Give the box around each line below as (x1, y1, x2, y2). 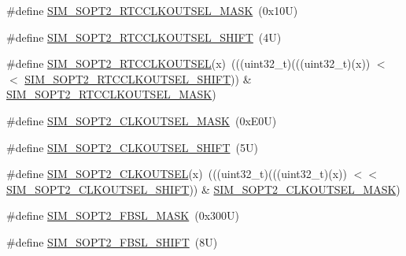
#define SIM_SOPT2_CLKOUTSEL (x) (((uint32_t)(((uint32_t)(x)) (6, 165, 347, 182)
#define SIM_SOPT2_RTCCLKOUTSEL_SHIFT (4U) (6, 28, 282, 45)
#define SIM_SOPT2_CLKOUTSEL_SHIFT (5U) (6, 139, 258, 155)
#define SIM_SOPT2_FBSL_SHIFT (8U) (6, 233, 218, 250)
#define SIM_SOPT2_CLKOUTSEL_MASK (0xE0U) (6, 112, 277, 128)
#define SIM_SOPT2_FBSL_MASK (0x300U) (6, 207, 240, 224)
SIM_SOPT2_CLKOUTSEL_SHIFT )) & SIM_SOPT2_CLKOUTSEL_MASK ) (6, 180, 400, 197)
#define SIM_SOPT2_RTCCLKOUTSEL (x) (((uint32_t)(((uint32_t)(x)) (6, 55, 371, 72)
